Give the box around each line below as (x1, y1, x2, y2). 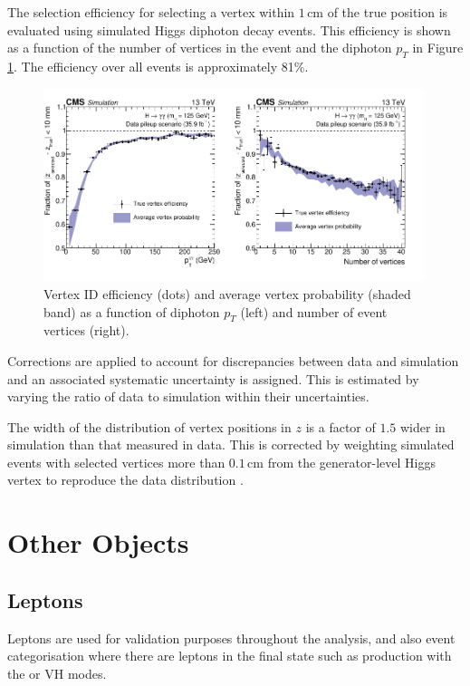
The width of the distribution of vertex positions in (7, 417, 292, 436)
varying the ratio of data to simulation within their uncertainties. (7, 387, 369, 406)
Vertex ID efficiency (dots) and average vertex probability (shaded (43, 284, 411, 303)
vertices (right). (43, 321, 129, 340)
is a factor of (305, 417, 376, 436)
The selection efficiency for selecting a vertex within (7, 3, 295, 21)
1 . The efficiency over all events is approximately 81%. (7, 56, 309, 75)
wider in (399, 417, 446, 436)
